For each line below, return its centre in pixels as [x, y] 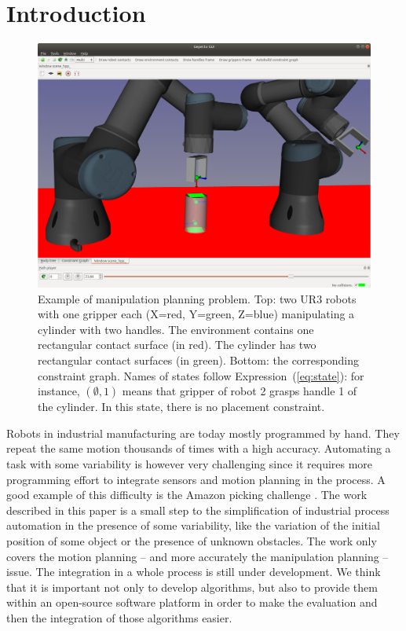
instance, [59, 391]
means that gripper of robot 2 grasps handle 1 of [240, 391]
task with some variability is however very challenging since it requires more [190, 464]
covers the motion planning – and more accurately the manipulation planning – [198, 556]
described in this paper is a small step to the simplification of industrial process [198, 510]
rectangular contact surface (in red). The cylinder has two [177, 345]
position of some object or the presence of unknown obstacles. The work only [192, 540]
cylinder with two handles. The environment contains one [176, 329]
